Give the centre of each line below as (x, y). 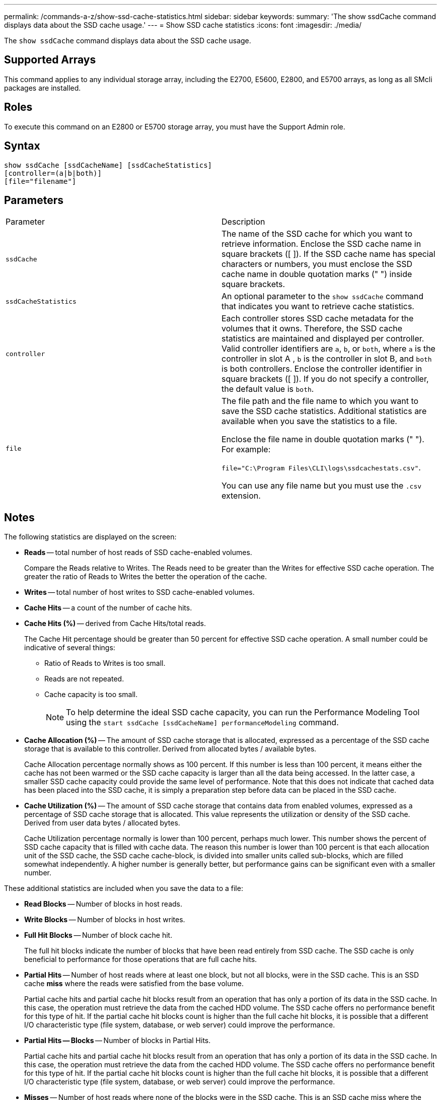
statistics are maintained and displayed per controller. (323, 339)
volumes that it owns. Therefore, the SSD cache (312, 329)
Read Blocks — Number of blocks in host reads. (103, 904)
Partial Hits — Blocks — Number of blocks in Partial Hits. (118, 1041)
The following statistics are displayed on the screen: (90, 537)
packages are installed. (43, 88)
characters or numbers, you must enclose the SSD (317, 264)
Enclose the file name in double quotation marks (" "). (323, 439)
